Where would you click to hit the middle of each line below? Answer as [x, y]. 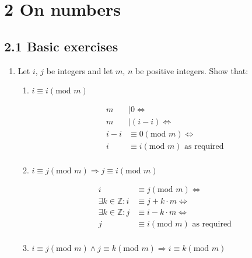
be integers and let [80, 70]
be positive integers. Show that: [192, 70]
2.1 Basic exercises [61, 46]
